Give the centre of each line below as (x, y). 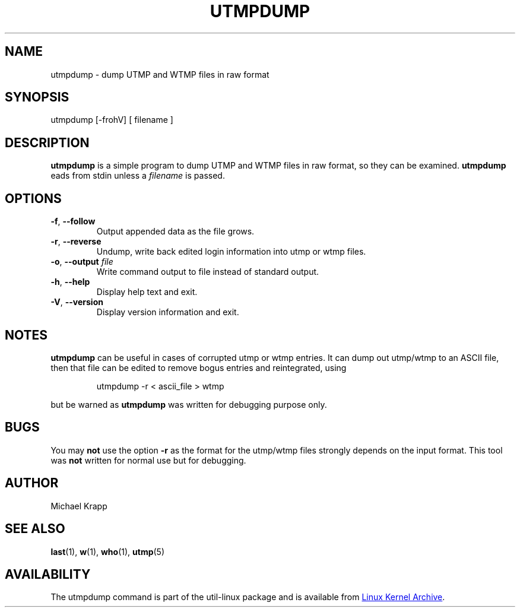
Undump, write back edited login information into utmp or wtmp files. (231, 252)
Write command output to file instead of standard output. (208, 272)
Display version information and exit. (168, 312)
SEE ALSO (35, 529)
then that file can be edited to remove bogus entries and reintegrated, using (199, 367)
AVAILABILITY (48, 574)
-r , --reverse (76, 242)
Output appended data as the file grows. (175, 232)
